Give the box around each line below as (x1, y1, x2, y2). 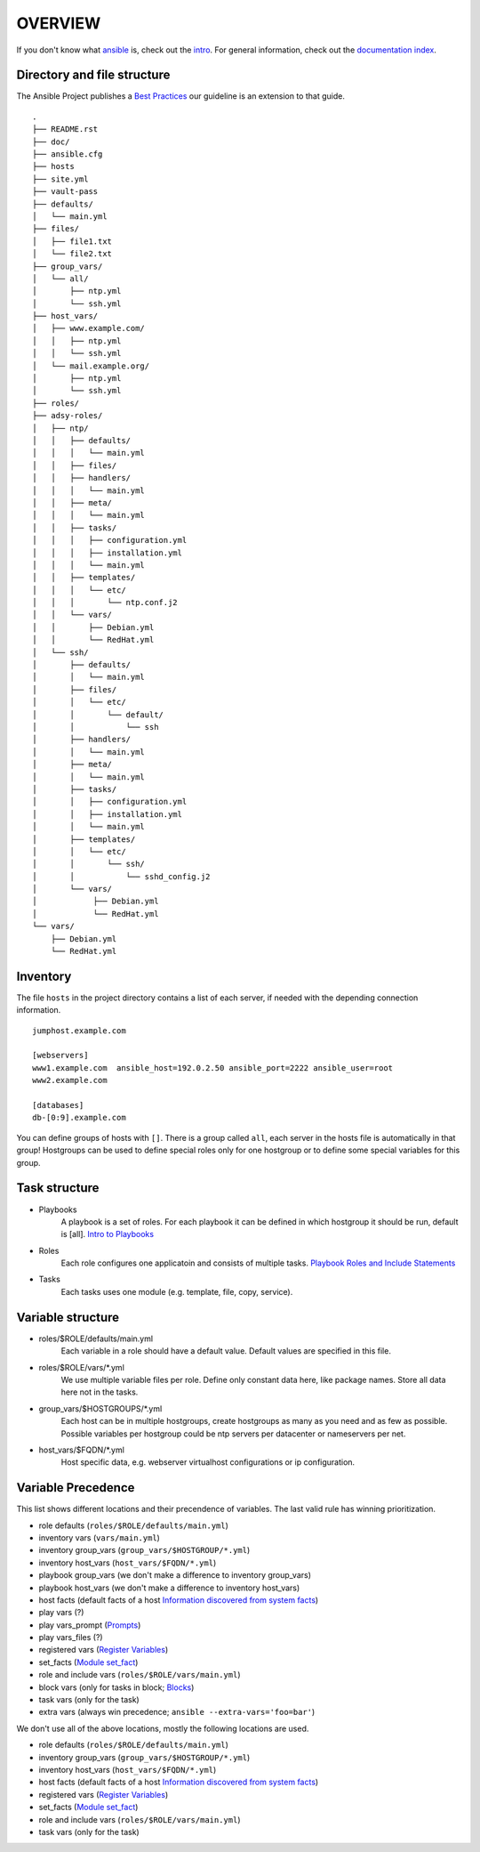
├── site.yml (32, 174, 89, 184)
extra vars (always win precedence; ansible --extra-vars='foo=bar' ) (38, 1707, 316, 1718)
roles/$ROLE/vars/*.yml (38, 1362, 124, 1372)
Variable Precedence (16, 1480, 135, 1495)
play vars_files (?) (38, 1632, 103, 1643)
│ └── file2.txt (32, 249, 113, 259)
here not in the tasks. (60, 1387, 139, 1397)
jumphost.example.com (32, 1025, 126, 1036)
